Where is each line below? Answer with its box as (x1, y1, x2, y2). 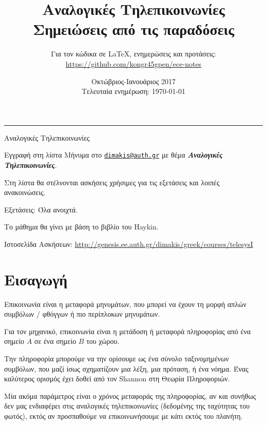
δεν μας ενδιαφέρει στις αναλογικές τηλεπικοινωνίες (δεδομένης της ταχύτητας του (4, 400, 250, 411)
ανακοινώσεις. (4, 187, 46, 198)
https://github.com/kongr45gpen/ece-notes (65, 58, 202, 69)
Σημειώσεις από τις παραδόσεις (32, 18, 235, 40)
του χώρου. (86, 336, 120, 346)
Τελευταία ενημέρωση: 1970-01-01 (81, 86, 186, 96)
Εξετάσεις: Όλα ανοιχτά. (4, 204, 78, 215)
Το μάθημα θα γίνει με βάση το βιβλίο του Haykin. (4, 221, 159, 232)
